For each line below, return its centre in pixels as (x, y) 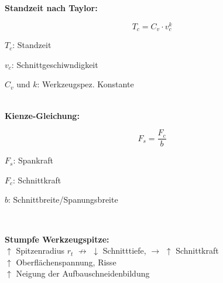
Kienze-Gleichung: (42, 115)
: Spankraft (33, 160)
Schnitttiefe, (124, 250)
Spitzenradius (40, 250)
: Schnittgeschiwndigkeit (55, 64)
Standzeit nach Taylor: (51, 8)
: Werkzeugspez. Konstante (85, 84)
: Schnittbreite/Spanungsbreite (63, 200)
